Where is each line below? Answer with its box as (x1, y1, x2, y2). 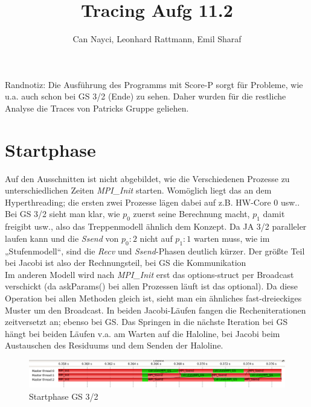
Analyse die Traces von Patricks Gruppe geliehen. (5, 101, 189, 114)
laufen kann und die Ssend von (5, 232, 119, 244)
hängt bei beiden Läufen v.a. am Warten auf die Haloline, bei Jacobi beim (5, 327, 280, 339)
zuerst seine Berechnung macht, (133, 207, 250, 220)
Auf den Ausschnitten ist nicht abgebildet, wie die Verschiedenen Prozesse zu (5, 172, 290, 185)
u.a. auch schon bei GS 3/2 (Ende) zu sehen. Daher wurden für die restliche (5, 90, 286, 103)
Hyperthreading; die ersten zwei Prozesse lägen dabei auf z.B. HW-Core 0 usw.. (5, 195, 300, 208)
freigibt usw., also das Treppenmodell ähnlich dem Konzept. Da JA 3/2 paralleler (5, 220, 307, 233)
